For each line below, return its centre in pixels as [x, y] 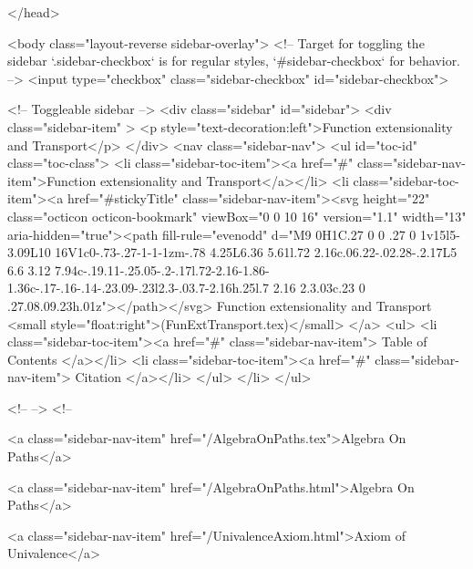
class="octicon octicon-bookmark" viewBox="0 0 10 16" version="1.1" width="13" [237, 216]
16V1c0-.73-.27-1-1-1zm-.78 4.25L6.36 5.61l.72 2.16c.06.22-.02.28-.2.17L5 [256, 252]
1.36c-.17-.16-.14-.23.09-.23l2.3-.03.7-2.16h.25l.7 [139, 288]
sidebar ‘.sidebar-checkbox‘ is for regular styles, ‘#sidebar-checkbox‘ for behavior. [234, 61]
